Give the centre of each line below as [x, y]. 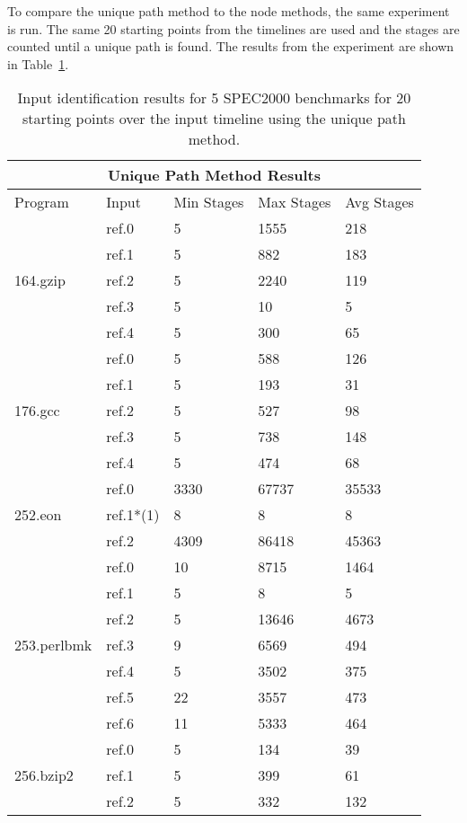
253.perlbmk [53, 645]
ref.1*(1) [133, 515]
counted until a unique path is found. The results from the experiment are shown [231, 46]
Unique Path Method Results [214, 175]
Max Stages [295, 202]
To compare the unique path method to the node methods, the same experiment [229, 11]
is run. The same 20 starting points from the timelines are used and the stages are [233, 28]
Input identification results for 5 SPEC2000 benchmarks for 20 [214, 98]
